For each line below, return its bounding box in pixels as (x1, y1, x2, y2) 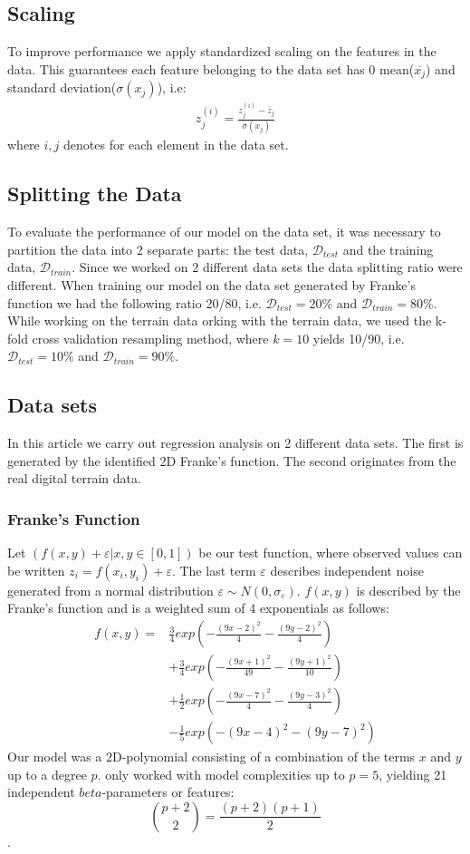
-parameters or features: (101, 782, 235, 801)
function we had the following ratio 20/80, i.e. (7, 293, 262, 312)
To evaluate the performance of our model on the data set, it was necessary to (7, 222, 441, 241)
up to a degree (7, 764, 87, 783)
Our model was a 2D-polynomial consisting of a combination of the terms (7, 747, 416, 766)
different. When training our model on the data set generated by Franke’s (7, 276, 416, 295)
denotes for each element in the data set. (63, 135, 289, 154)
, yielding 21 (379, 764, 447, 783)
